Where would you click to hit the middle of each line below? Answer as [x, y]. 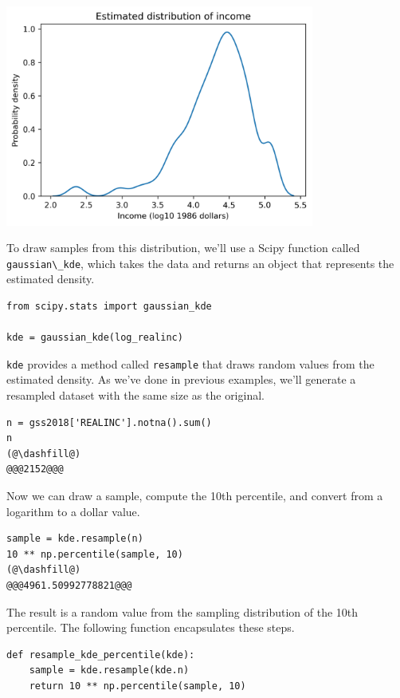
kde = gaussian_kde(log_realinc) [95, 338]
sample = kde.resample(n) [75, 539]
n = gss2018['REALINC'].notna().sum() [109, 422]
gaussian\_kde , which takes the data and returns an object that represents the [200, 263]
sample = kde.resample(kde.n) [109, 670]
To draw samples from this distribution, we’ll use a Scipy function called [183, 248]
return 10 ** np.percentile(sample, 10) [137, 686]
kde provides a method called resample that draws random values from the [190, 363]
